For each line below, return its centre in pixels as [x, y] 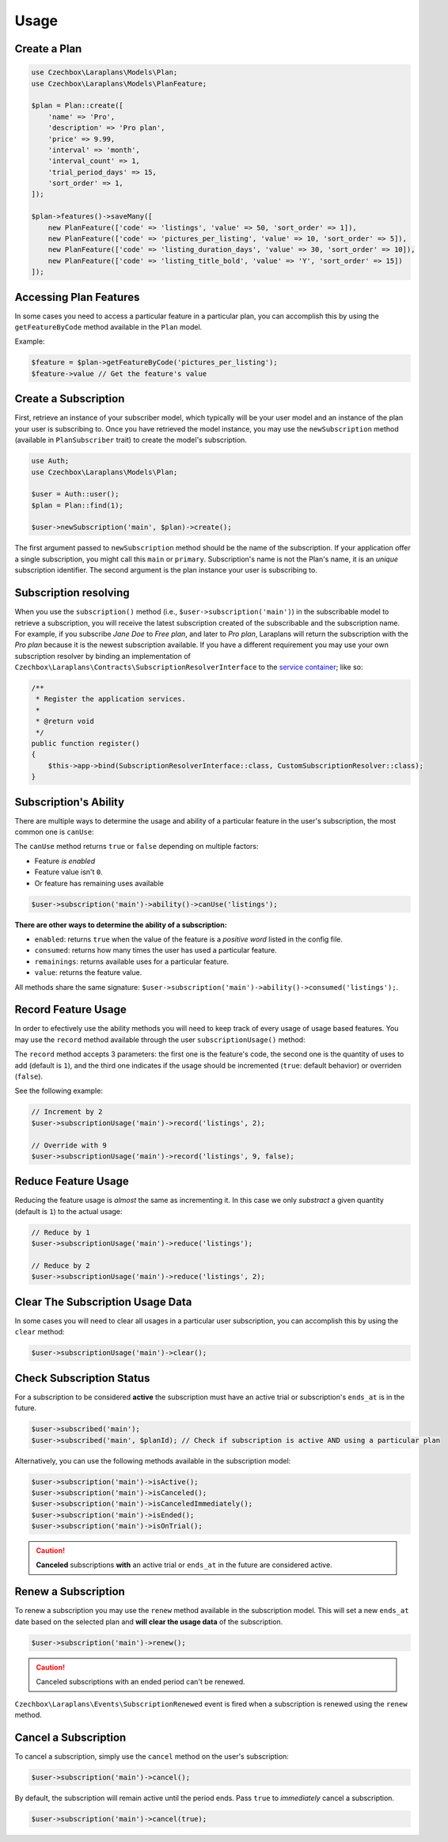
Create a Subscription [70, 399]
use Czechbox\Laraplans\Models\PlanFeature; [119, 84]
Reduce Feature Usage [72, 1181]
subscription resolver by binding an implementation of [103, 656]
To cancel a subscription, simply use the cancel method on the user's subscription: [152, 1756]
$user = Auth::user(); [75, 494]
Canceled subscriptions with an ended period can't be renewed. [140, 1682]
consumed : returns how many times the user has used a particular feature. [156, 950]
